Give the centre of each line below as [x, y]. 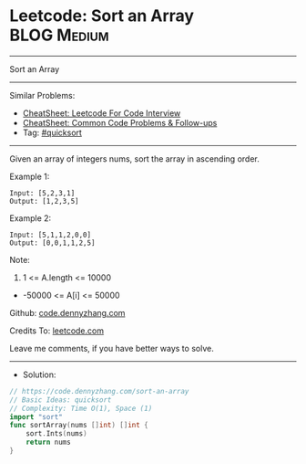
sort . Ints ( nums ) [57, 434]
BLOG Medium [59, 35]
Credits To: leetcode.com [57, 331]
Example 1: [30, 176]
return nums [48, 443]
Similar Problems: [42, 95]
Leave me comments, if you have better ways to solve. [112, 348]
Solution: [39, 374]
